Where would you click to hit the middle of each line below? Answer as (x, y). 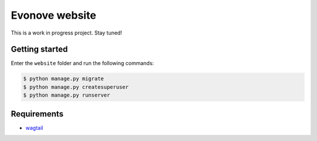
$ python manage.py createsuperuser (76, 87)
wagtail (34, 128)
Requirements (37, 114)
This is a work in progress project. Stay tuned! (67, 33)
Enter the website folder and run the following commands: (82, 63)
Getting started (39, 49)
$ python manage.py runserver (67, 95)
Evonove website (53, 15)
